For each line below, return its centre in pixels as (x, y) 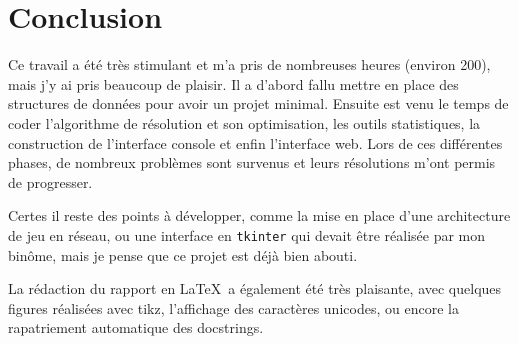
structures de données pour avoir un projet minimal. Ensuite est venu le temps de (258, 103)
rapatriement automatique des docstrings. (136, 327)
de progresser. (50, 181)
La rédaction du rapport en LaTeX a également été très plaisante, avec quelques (255, 288)
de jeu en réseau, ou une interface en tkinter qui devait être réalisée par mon (247, 234)
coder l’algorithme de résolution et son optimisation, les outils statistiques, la (244, 122)
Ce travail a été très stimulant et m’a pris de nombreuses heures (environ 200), (249, 64)
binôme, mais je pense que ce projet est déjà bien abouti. (183, 254)
